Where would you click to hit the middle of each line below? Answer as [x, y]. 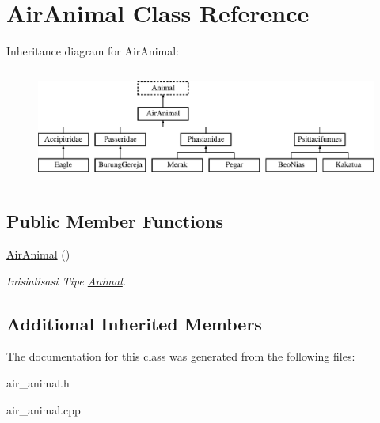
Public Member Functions [115, 221]
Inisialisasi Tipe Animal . [66, 280]
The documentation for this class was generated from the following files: [181, 356]
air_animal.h [38, 383]
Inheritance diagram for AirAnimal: [93, 51]
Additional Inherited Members [134, 323]
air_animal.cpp [44, 409]
